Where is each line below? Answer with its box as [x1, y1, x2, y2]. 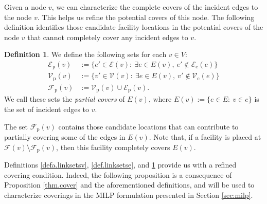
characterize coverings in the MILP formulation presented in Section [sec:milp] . [4, 189, 253, 200]
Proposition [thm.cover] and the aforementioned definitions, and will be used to [4, 179, 255, 190]
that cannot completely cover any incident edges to [27, 31, 188, 42]
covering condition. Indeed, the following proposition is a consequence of [4, 169, 232, 180]
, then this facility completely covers [56, 141, 170, 152]
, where [148, 94, 172, 104]
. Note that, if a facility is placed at [149, 132, 261, 142]
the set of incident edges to [4, 104, 90, 115]
